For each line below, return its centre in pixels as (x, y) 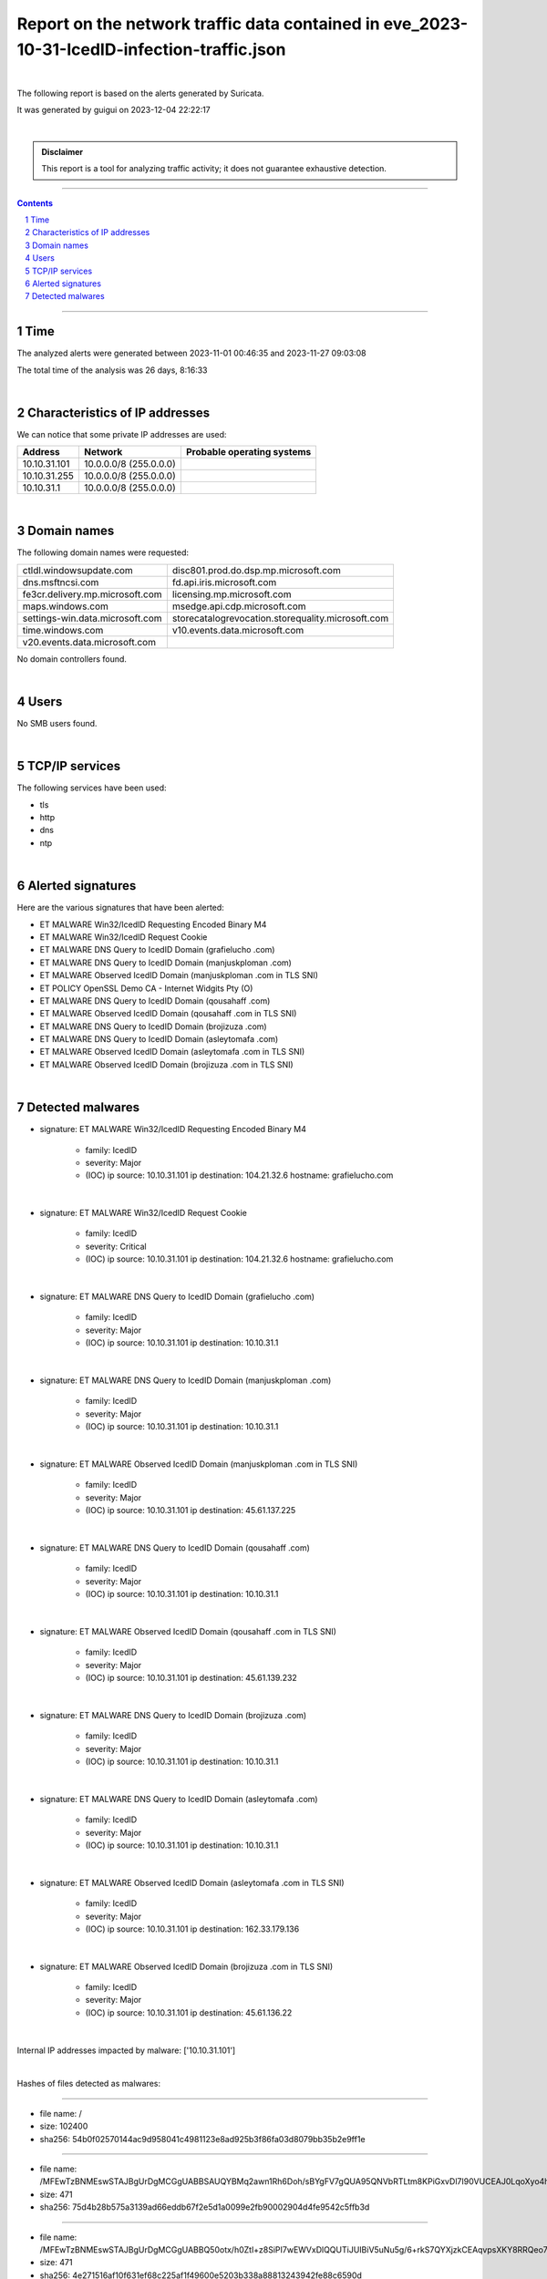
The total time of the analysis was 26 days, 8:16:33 (112, 370)
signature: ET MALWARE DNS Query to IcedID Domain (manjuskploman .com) (186, 1380)
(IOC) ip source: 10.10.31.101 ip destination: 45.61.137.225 (191, 1511)
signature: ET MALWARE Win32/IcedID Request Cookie (144, 1213)
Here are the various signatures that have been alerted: (121, 908)
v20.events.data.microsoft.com (89, 642)
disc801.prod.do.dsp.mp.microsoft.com (256, 570)
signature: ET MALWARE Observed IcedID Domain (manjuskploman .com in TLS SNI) (199, 1464)
